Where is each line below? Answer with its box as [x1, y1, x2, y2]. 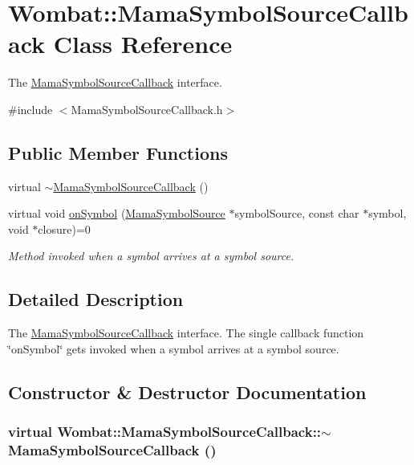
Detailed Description [8, 287, 184, 312]
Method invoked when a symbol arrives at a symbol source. [8, 247, 294, 264]
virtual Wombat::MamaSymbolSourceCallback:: [8, 422, 322, 442]
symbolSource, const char [234, 205, 359, 222]
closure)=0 [38, 220, 91, 237]
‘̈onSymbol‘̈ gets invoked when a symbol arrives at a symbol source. [8, 340, 339, 357]
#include [8, 100, 53, 117]
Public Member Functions [8, 140, 228, 165]
